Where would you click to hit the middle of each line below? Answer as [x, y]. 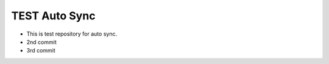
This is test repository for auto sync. [72, 34]
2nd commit [42, 42]
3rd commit [41, 51]
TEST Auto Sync [53, 16]
